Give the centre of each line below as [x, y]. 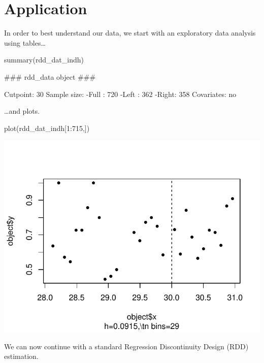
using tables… [25, 42]
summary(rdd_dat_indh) [44, 60]
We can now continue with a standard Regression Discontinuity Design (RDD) [126, 346]
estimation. [21, 356]
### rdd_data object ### [50, 76]
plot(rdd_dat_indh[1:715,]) [47, 128]
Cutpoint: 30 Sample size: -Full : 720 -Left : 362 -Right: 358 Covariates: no [120, 94]
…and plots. [22, 111]
